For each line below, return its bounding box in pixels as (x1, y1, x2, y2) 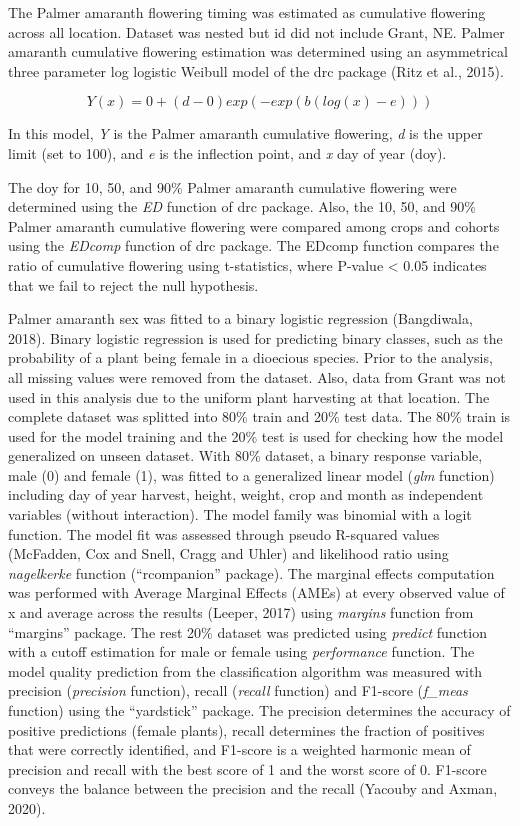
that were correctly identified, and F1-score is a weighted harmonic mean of (8, 739, 471, 760)
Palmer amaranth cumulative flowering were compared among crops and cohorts (8, 215, 500, 236)
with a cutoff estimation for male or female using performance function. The (8, 641, 475, 662)
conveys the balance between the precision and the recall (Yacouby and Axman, (8, 778, 498, 799)
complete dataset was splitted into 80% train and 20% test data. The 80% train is (8, 406, 511, 427)
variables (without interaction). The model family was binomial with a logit (8, 504, 472, 525)
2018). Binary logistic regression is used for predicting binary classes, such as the (8, 327, 503, 348)
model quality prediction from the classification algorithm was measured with (8, 660, 483, 681)
